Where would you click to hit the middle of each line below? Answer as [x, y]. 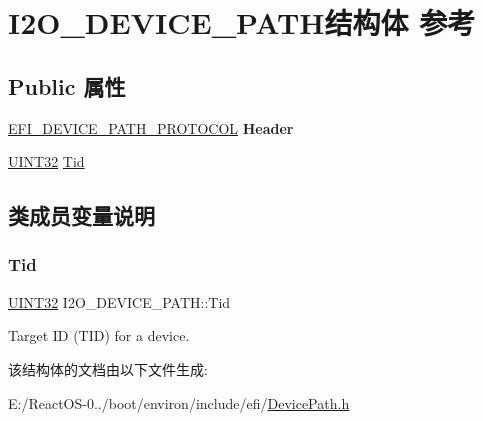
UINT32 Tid [46, 161]
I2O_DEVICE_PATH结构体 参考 [242, 22]
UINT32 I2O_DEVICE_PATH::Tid [119, 301]
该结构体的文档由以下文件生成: [108, 368]
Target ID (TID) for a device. [99, 335]
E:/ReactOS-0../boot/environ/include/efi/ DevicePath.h [179, 402]
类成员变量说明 [81, 215]
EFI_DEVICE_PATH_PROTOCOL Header [151, 127]
